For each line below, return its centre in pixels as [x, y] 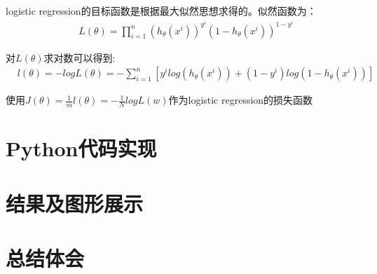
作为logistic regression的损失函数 [241, 100]
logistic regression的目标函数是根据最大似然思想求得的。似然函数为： [161, 11]
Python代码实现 [81, 148]
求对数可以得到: [80, 57]
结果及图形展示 [75, 203]
